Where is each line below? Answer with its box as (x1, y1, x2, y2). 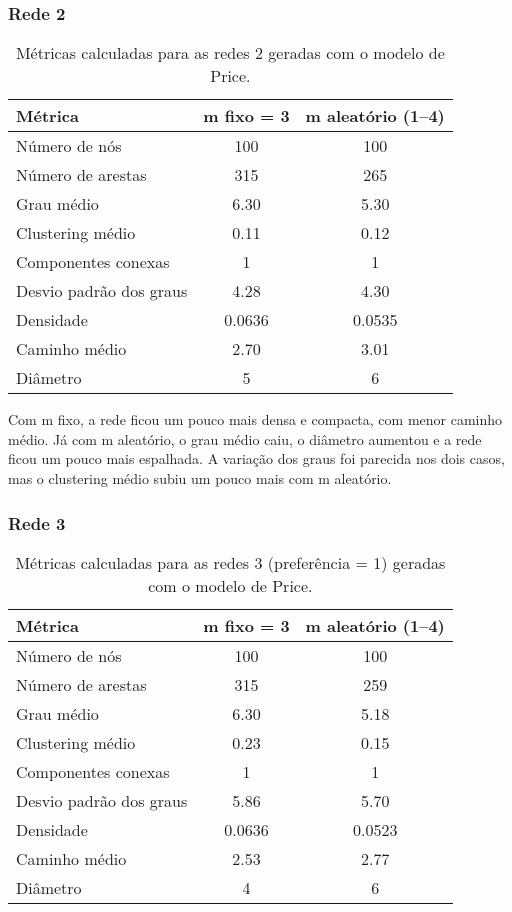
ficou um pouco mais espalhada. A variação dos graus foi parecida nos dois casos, (8, 448, 505, 469)
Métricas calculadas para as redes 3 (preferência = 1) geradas (15, 550, 446, 574)
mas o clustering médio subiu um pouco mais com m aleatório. (8, 468, 392, 488)
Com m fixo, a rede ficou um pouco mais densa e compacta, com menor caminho (8, 409, 503, 430)
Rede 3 (8, 510, 66, 535)
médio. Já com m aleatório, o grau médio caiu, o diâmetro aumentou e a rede (8, 428, 482, 449)
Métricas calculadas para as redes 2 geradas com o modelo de (15, 41, 445, 65)
